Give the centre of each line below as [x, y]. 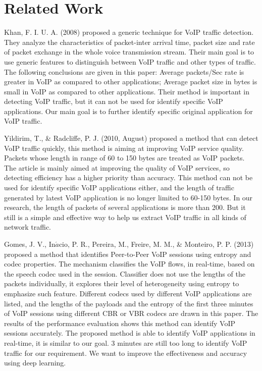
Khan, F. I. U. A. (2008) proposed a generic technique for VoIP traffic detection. [129, 32]
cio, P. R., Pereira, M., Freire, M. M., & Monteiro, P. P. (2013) [156, 244]
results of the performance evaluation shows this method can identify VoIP [120, 323]
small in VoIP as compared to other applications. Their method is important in [127, 91]
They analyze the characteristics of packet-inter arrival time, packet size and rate [129, 42]
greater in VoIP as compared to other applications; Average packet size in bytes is [131, 82]
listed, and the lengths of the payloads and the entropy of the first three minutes [129, 303]
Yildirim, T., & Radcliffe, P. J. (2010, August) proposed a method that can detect [131, 138]
